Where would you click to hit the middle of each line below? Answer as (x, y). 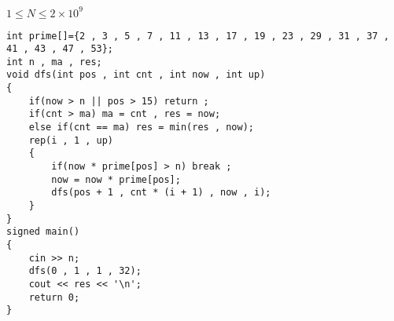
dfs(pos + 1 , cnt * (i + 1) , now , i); (161, 193)
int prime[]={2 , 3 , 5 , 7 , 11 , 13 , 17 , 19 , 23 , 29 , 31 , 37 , (198, 36)
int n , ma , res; (54, 62)
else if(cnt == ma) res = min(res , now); (141, 128)
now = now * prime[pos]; (116, 179)
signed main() (43, 232)
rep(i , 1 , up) (71, 140)
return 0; (54, 297)
